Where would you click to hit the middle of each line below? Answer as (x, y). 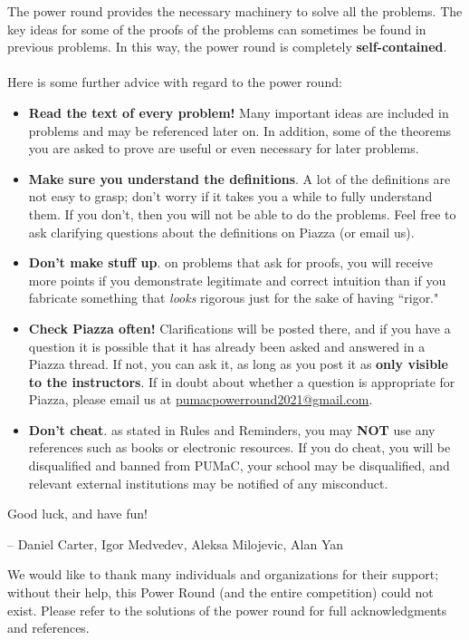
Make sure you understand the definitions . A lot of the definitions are (239, 178)
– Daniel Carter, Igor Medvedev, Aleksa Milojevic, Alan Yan (176, 543)
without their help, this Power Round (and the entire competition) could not (220, 592)
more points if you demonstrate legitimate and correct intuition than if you (237, 280)
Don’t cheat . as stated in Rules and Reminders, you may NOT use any (232, 429)
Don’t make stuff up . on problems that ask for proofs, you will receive (230, 262)
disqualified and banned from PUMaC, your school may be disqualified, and (239, 465)
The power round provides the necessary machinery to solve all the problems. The (235, 11)
